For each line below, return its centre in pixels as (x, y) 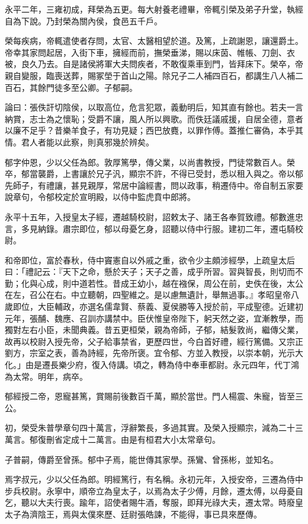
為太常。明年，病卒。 (46, 376)
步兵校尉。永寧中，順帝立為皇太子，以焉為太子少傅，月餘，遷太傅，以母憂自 (154, 490)
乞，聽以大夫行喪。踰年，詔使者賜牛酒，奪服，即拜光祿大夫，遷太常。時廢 (150, 502)
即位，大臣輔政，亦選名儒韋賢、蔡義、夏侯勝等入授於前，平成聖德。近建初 (158, 307)
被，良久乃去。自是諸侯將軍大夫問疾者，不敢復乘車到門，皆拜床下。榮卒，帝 (154, 64)
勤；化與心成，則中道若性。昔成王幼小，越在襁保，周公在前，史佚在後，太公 (154, 283)
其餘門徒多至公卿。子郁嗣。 (83, 87)
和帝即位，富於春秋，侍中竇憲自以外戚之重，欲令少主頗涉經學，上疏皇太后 (150, 260)
